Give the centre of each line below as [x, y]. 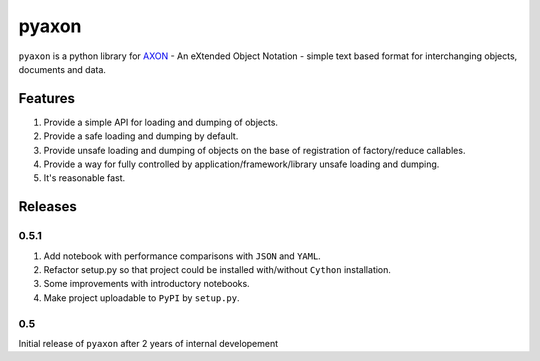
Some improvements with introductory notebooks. [146, 284]
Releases [47, 206]
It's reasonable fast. [84, 178]
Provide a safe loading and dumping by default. [141, 136]
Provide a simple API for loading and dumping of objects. [161, 122]
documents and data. [62, 69]
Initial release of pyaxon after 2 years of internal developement [148, 343]
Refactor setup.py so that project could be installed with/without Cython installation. [217, 269]
